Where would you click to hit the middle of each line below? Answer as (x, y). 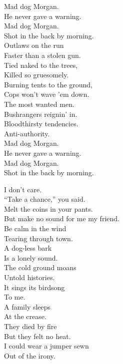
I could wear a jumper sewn (46, 346)
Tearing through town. (38, 238)
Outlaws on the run (34, 45)
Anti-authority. (27, 133)
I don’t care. (23, 189)
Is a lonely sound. (31, 257)
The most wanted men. (39, 104)
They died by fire (30, 326)
